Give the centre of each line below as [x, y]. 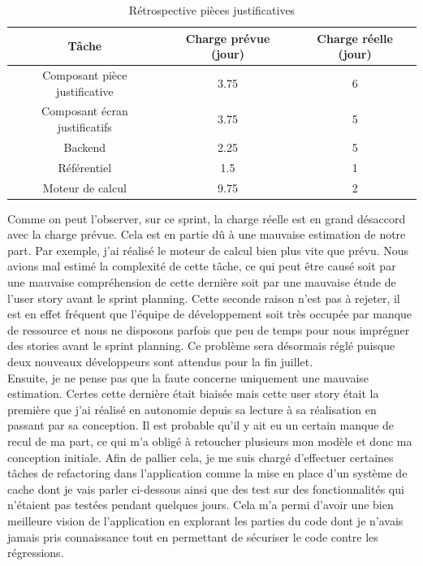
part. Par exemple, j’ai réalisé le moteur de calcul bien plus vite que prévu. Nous [208, 250]
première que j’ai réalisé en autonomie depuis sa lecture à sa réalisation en [192, 409]
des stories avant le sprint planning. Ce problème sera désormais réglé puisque [201, 346]
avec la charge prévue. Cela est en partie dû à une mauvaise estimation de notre [207, 234]
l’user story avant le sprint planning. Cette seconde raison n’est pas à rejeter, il [204, 298]
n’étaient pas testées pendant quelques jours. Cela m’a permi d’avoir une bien [201, 505]
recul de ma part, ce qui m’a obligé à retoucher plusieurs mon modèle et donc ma [210, 441]
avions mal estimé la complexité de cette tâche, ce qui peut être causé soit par [202, 266]
